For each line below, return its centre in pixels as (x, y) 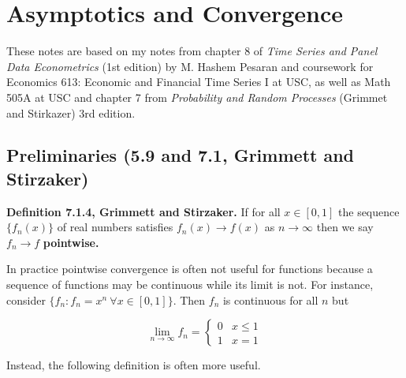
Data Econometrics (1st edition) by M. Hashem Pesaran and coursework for (190, 66)
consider (26, 299)
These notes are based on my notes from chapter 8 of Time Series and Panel (192, 51)
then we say (345, 227)
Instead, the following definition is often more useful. (134, 365)
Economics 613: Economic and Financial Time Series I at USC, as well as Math (199, 82)
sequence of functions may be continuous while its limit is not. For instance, (190, 284)
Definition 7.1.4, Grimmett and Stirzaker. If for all (143, 211)
